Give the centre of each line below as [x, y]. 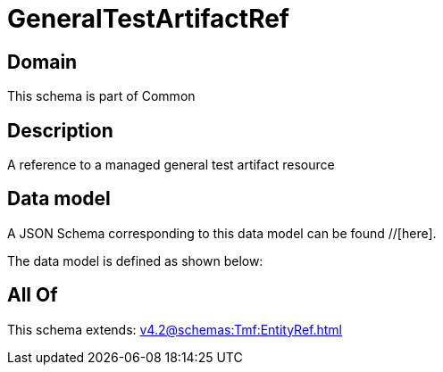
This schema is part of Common [101, 96]
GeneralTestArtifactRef [148, 19]
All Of [33, 295]
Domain [42, 62]
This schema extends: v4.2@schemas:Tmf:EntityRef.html [175, 329]
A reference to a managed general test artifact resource [171, 165]
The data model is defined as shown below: [135, 260]
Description [60, 130]
